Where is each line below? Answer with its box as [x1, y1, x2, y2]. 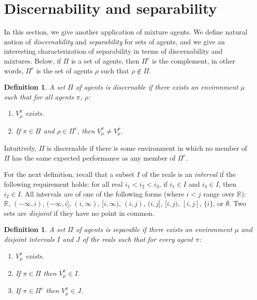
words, [4, 65, 24, 75]
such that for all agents [4, 91, 74, 101]
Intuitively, [4, 143, 37, 153]
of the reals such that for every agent [82, 233, 193, 244]
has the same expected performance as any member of [12, 152, 176, 163]
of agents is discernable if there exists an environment [75, 82, 238, 92]
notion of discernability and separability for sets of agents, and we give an [4, 36, 225, 46]
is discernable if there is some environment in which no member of [47, 143, 247, 153]
